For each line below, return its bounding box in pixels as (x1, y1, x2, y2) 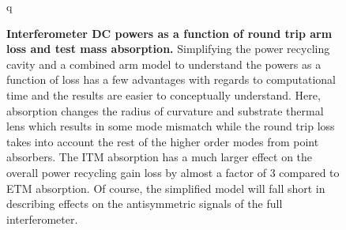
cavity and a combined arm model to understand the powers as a (6, 55, 322, 72)
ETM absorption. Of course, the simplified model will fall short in (6, 179, 325, 196)
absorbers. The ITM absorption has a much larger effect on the (6, 149, 313, 165)
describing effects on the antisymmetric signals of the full (6, 195, 283, 212)
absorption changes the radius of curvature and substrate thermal (6, 102, 324, 119)
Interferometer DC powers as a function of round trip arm (6, 25, 333, 41)
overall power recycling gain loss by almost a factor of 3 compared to (6, 164, 340, 180)
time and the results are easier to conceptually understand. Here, (6, 86, 321, 103)
